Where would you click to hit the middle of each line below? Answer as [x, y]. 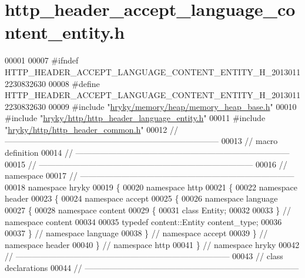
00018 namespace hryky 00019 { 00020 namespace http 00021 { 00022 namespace [151, 187]
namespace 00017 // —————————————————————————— [150, 175]
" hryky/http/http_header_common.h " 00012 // [91, 129]
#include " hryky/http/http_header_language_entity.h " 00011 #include [135, 118]
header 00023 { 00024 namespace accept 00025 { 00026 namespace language [141, 198]
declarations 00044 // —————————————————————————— [152, 267]
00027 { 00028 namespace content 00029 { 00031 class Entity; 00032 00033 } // [148, 210]
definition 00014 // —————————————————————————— [147, 153]
